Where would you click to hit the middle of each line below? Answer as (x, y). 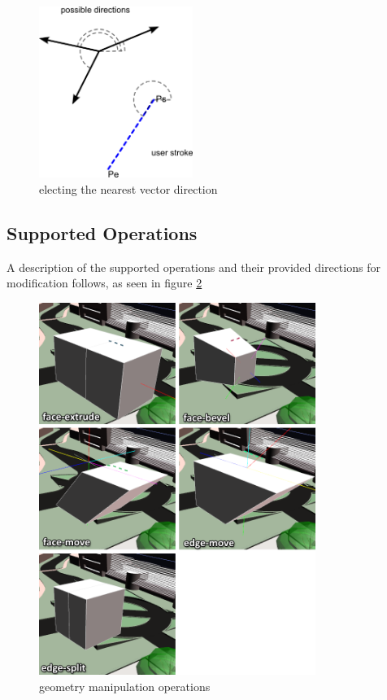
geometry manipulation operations (125, 686)
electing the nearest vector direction (128, 188)
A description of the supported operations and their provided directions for (193, 267)
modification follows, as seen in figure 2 (104, 283)
